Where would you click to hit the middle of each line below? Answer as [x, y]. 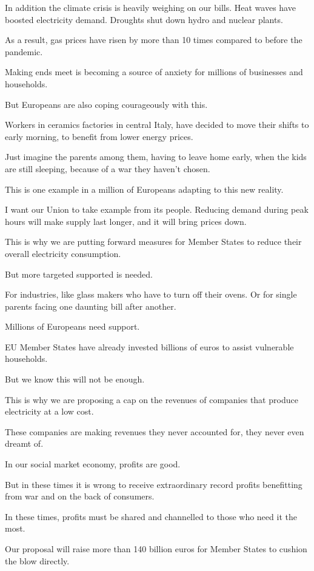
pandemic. [24, 51]
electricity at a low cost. [49, 411]
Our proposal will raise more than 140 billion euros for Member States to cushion [156, 549]
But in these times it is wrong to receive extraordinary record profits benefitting [154, 484]
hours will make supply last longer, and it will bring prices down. [126, 221]
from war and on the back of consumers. [80, 496]
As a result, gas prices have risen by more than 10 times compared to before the [154, 40]
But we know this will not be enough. [75, 379]
